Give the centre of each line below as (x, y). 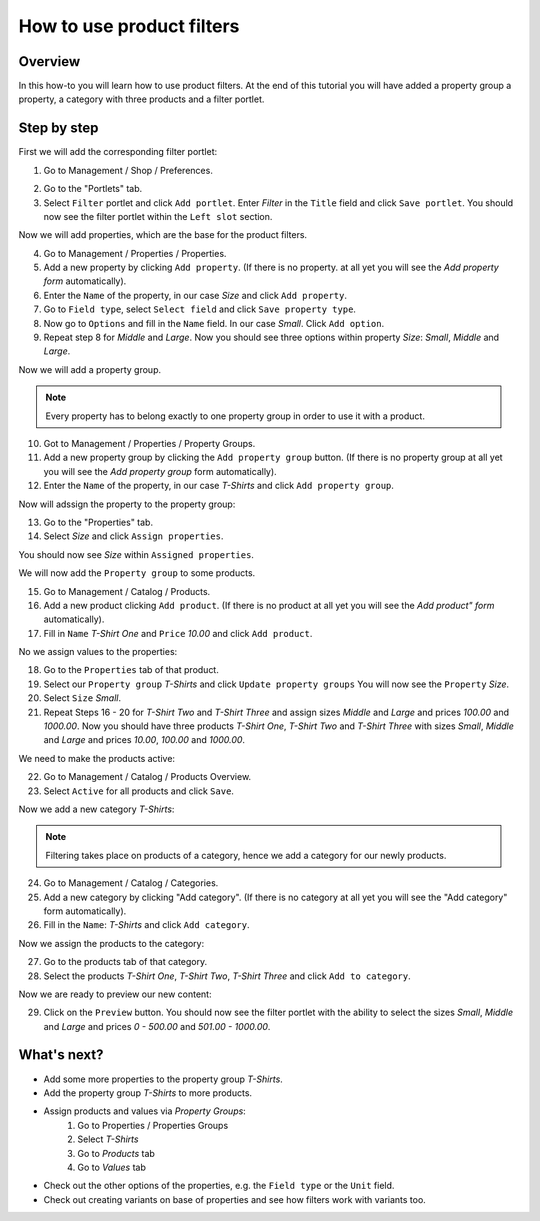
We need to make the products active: (96, 758)
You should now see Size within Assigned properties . (136, 554)
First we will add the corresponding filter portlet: (118, 152)
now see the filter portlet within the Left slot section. (158, 216)
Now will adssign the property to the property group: (127, 504)
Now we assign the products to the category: (111, 943)
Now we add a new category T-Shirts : (96, 809)
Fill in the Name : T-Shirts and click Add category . (146, 925)
